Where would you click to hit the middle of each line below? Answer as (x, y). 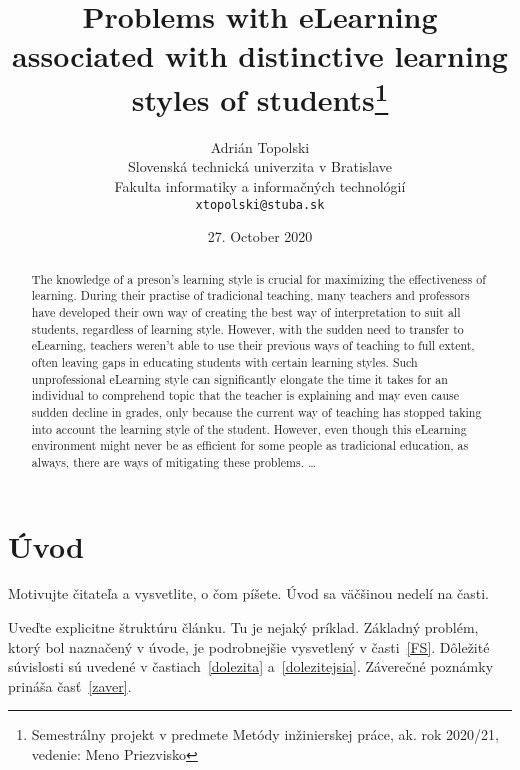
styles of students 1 (260, 96)
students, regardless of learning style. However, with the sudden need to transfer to (247, 328)
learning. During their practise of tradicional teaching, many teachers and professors (250, 295)
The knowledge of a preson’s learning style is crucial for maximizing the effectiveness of (258, 278)
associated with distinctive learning (260, 55)
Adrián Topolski (260, 146)
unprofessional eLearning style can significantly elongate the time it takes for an (239, 378)
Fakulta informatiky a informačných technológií (260, 186)
